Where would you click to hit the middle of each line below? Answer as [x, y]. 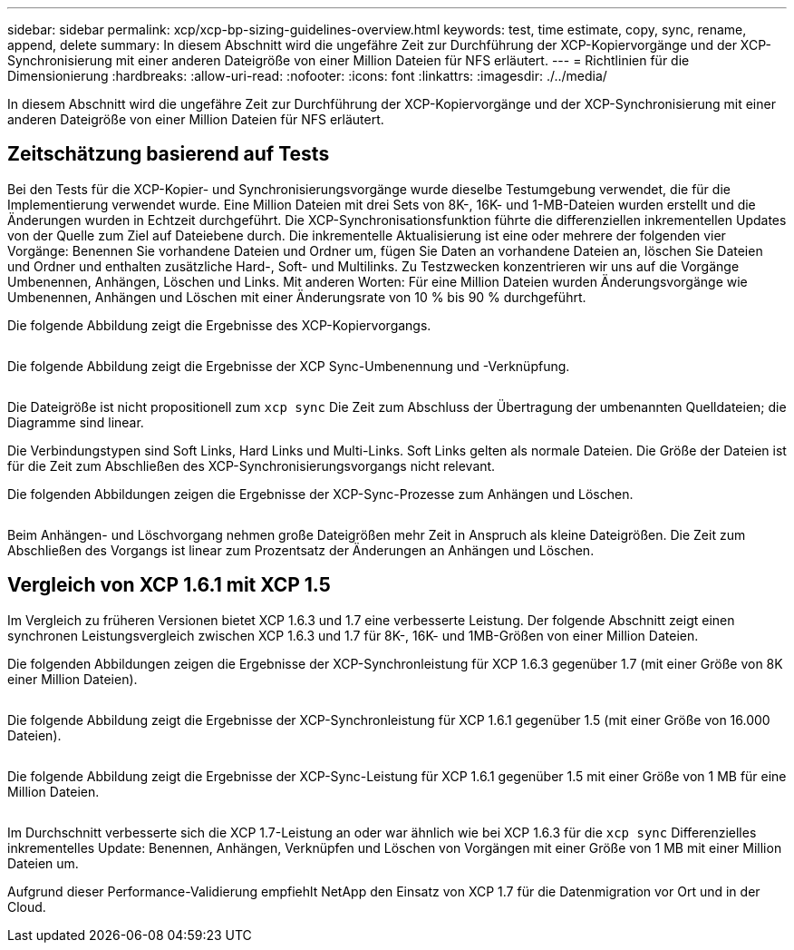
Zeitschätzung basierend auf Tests [169, 154]
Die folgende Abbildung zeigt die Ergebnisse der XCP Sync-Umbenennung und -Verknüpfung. [289, 366]
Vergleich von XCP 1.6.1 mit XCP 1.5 [169, 585]
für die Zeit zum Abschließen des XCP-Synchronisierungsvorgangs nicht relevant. [252, 465]
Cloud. [27, 906]
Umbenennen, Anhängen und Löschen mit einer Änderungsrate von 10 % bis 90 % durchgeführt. [297, 297]
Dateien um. [43, 863]
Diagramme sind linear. [76, 422]
